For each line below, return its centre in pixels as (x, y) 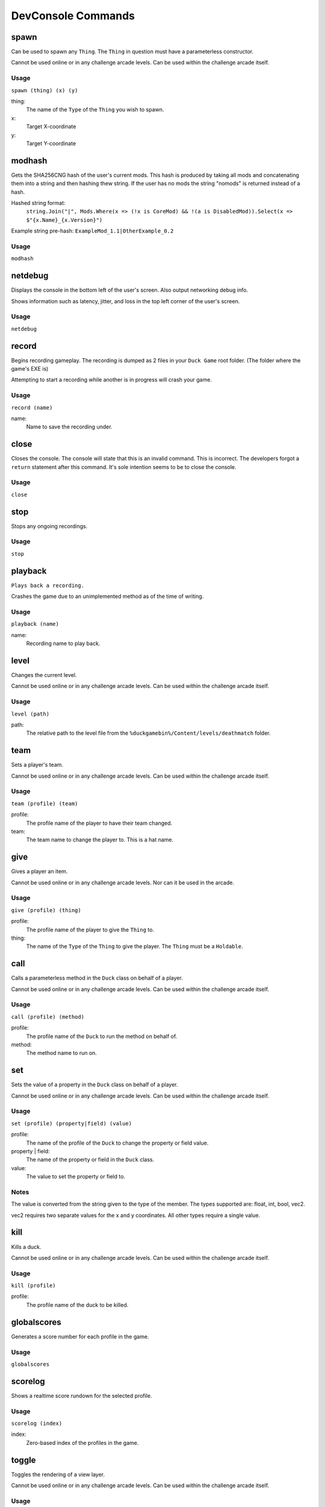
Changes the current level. (44, 675)
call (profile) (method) (48, 1017)
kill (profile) (34, 1286)
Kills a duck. (26, 1247)
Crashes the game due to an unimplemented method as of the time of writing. (107, 596)
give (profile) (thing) (46, 910)
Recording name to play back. (63, 643)
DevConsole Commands (73, 16)
